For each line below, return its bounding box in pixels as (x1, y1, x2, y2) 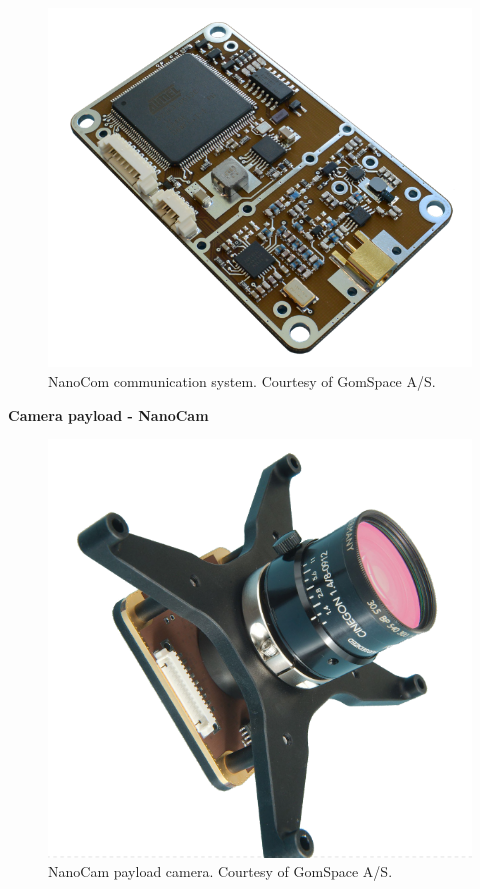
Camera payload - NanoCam (8, 404, 209, 425)
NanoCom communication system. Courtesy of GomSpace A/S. (48, 371, 436, 392)
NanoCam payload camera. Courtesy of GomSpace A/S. (48, 861, 393, 882)
